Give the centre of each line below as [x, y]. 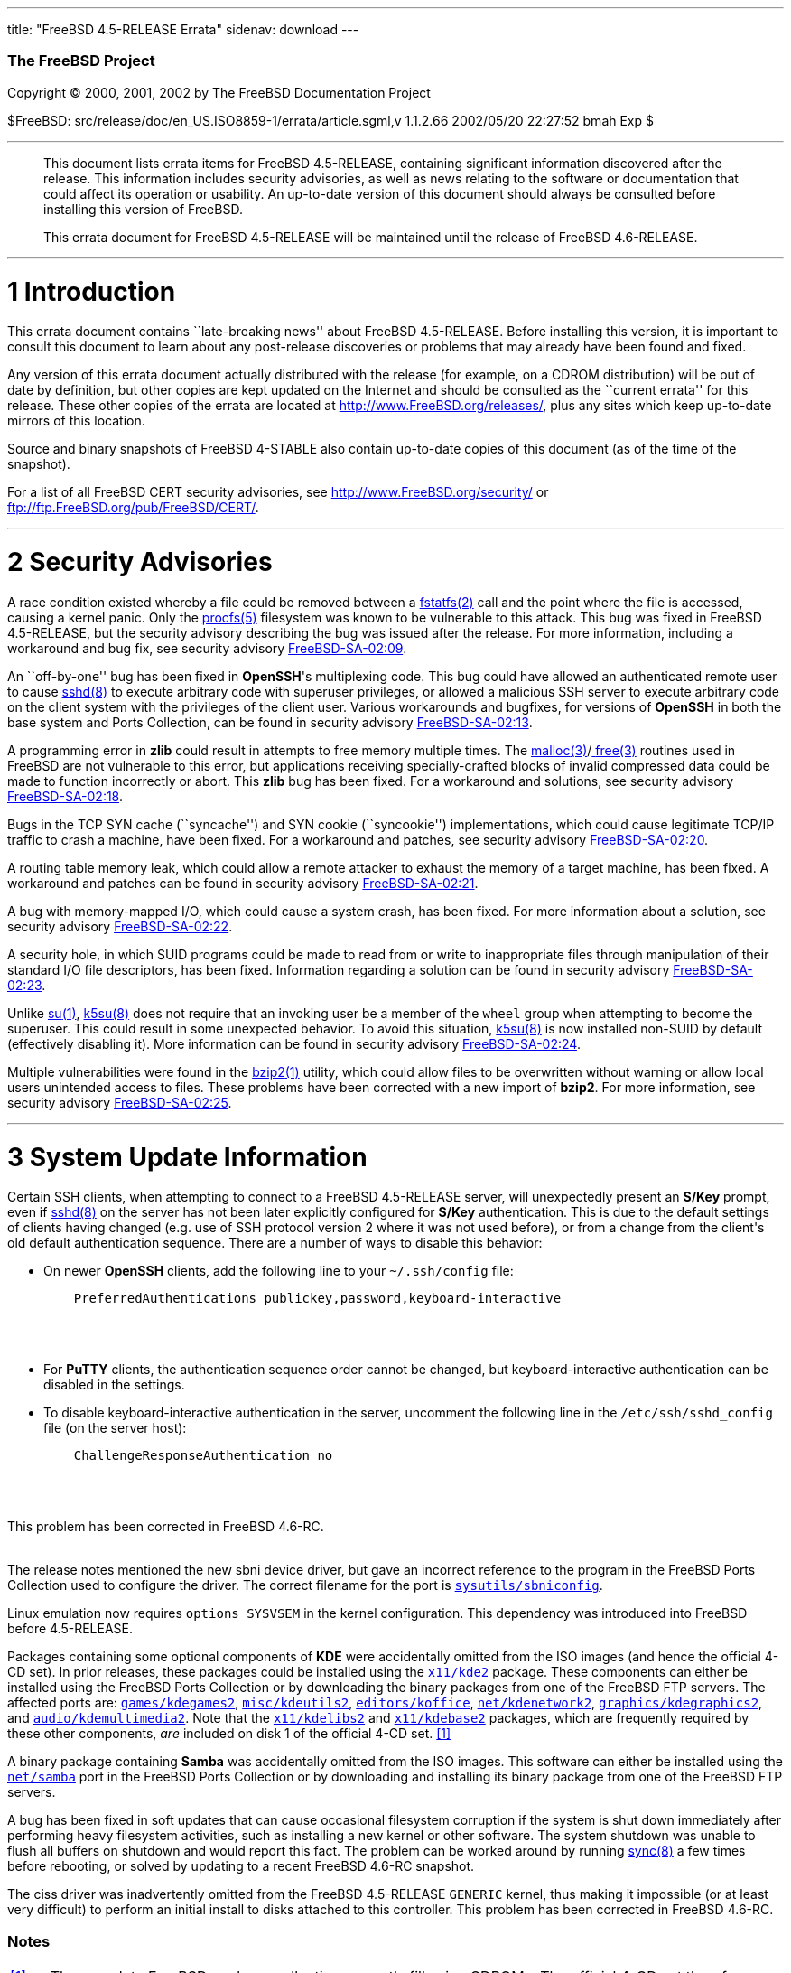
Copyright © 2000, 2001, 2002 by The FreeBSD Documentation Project [219, 92]
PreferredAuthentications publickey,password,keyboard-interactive [317, 1299]
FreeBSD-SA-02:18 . [65, 796]
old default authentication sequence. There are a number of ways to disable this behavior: [275, 1243]
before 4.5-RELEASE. [70, 1629]
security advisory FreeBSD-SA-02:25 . [120, 1102]
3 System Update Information [187, 1157]
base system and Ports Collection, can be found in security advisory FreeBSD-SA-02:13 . [270, 722]
